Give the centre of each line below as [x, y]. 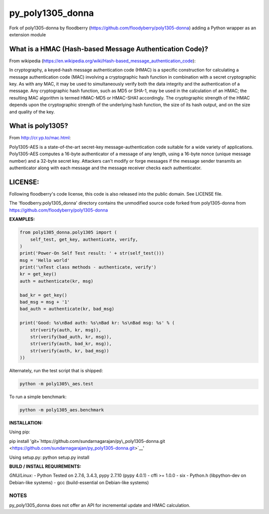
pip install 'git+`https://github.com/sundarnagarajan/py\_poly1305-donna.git [87, 441]
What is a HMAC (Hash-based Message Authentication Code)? [109, 49]
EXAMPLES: [22, 219]
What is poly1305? [39, 126]
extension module [28, 34]
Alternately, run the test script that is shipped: [56, 371]
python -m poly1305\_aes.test [57, 384]
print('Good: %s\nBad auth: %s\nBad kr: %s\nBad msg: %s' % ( [97, 323]
